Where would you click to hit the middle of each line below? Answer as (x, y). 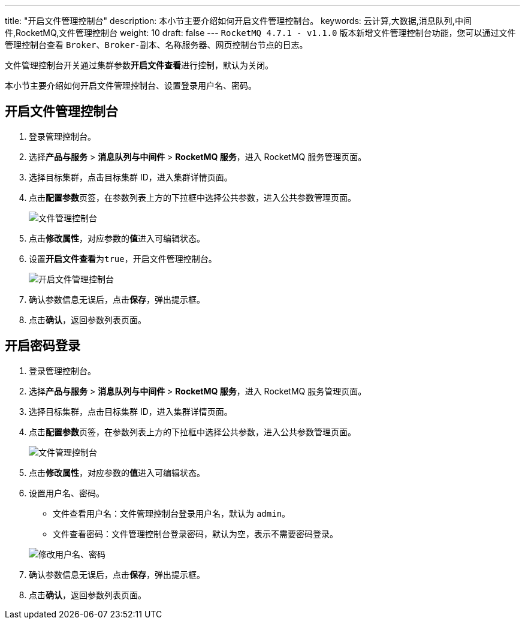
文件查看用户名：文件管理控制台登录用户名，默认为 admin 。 (172, 513)
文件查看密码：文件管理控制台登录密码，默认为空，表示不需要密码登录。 (195, 533)
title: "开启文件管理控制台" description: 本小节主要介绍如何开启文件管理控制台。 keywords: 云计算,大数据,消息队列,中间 (238, 21)
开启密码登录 (43, 346)
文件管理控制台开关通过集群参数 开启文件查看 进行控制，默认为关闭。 (139, 65)
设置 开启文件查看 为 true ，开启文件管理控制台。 (123, 258)
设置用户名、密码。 (67, 493)
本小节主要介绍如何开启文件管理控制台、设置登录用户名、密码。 (131, 85)
